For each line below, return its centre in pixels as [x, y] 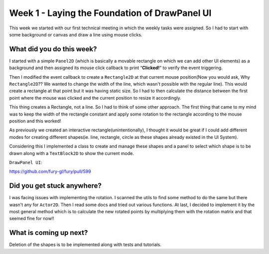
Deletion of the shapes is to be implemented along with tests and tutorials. [85, 245]
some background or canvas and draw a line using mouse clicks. [76, 34]
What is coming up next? [49, 233]
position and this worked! [35, 121]
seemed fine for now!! [32, 219]
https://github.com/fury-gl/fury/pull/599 [50, 171]
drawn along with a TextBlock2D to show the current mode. [72, 153]
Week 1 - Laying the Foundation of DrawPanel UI [110, 13]
